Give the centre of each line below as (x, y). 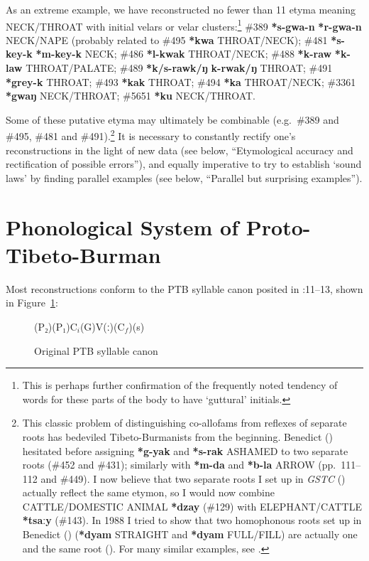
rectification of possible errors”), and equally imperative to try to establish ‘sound (184, 164)
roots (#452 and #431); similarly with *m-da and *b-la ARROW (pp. (179, 465)
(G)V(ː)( (99, 326)
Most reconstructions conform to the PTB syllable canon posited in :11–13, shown (184, 288)
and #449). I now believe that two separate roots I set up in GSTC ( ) (193, 478)
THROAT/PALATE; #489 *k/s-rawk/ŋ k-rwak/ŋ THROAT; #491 (179, 68)
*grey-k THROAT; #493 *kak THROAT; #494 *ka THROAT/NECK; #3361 (181, 81)
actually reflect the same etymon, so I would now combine (148, 492)
